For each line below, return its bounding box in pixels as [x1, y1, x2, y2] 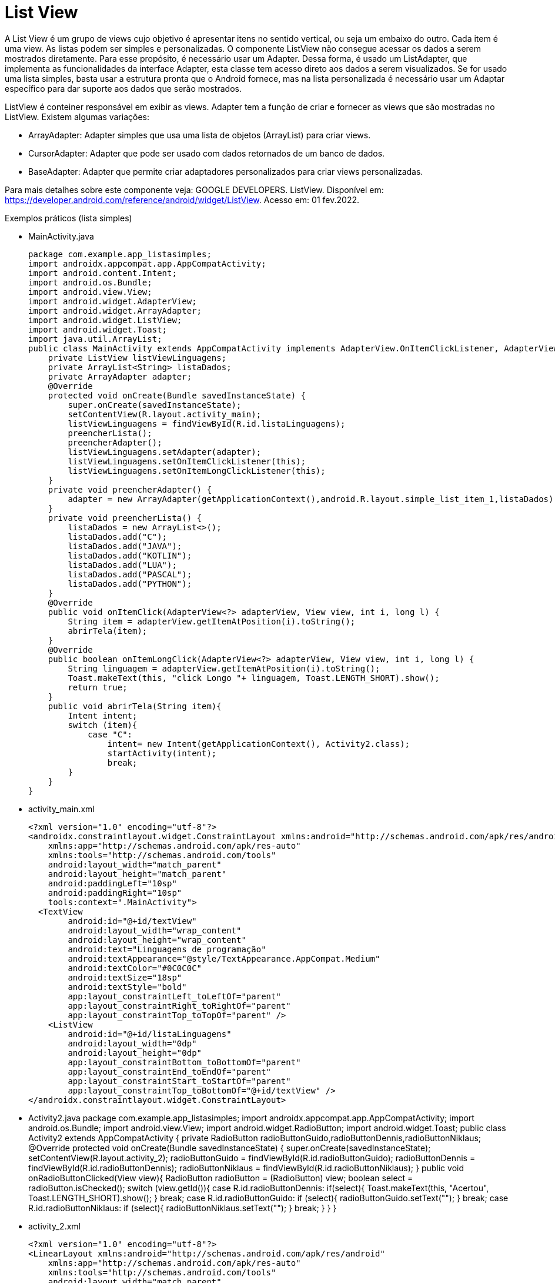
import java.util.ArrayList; [28, 334, 162, 344]
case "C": [88, 729, 133, 739]
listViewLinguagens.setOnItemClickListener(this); [68, 456, 306, 466]
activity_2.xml [28, 1221, 81, 1231]
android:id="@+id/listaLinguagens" [68, 1029, 232, 1039]
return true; [68, 682, 128, 692]
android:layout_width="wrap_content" [68, 925, 242, 935]
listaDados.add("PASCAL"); [68, 569, 192, 579]
